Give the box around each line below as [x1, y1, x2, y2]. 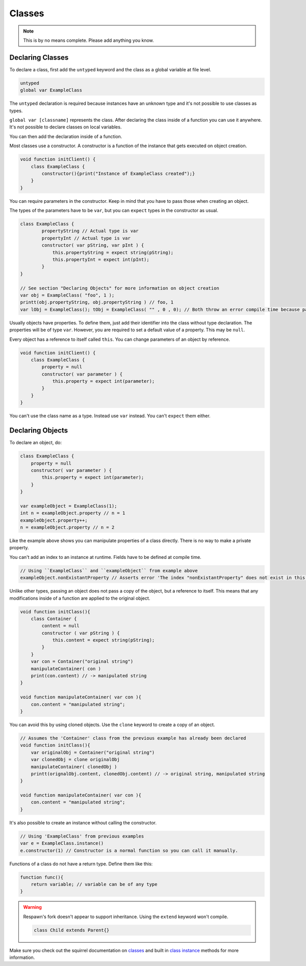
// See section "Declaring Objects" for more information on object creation [20, 285, 219, 291]
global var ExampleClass [20, 87, 83, 93]
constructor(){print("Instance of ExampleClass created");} [41, 171, 195, 176]
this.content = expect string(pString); [52, 637, 155, 643]
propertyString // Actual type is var [41, 228, 139, 234]
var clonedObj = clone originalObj [31, 757, 120, 763]
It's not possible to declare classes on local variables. [9, 124, 122, 130]
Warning [23, 904, 42, 910]
